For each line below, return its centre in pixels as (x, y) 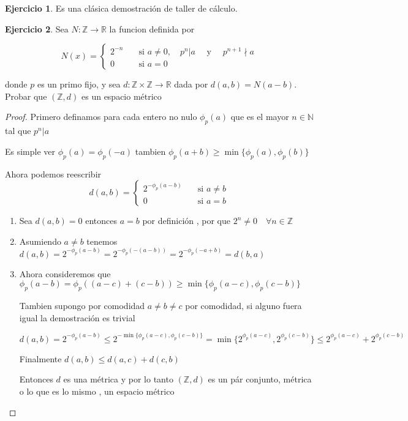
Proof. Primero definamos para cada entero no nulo (101, 117)
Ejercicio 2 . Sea (37, 28)
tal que (18, 131)
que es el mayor (260, 117)
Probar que (26, 96)
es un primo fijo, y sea (79, 84)
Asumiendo (40, 241)
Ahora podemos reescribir (53, 173)
